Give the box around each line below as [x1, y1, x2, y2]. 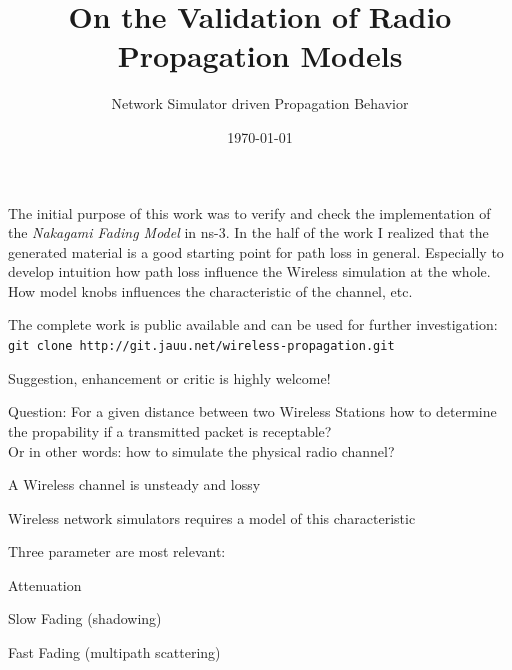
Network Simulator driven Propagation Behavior [111, 93, 409, 114]
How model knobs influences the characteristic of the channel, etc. [8, 280, 413, 301]
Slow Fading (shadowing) [8, 608, 162, 629]
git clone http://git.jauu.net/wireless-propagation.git [8, 339, 395, 354]
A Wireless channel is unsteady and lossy [8, 474, 261, 495]
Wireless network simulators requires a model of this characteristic [8, 507, 416, 528]
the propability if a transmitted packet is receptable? [8, 420, 332, 441]
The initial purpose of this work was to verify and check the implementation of [8, 202, 491, 223]
